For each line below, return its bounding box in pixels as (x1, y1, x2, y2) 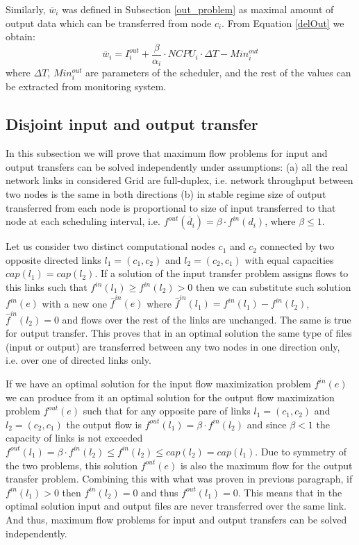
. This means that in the (237, 485, 342, 499)
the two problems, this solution (6, 458, 138, 472)
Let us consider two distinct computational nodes (6, 239, 215, 253)
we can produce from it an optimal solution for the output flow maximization (6, 389, 335, 404)
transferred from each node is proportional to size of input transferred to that (6, 200, 336, 215)
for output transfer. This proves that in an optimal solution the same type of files (6, 326, 352, 340)
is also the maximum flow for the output (180, 458, 353, 472)
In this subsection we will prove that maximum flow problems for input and (6, 146, 328, 160)
